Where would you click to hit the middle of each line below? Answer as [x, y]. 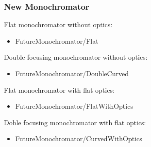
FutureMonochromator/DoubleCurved [72, 73]
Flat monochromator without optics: [58, 24]
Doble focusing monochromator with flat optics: [75, 122]
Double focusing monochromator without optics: [76, 57]
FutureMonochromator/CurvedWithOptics [79, 139]
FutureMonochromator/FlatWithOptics [74, 106]
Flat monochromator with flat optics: [59, 90]
